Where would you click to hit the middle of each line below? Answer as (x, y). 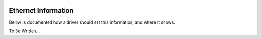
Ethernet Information (41, 10)
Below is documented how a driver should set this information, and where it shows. (92, 22)
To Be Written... (25, 31)
